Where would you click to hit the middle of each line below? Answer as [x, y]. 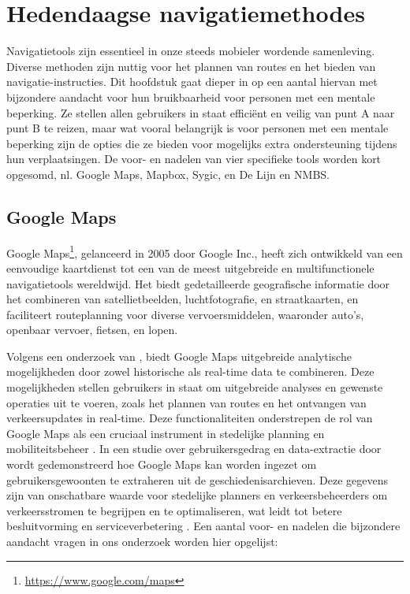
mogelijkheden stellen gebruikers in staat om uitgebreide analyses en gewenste [195, 387]
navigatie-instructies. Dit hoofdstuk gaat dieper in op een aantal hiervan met [192, 82]
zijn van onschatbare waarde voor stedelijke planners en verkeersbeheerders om [197, 495]
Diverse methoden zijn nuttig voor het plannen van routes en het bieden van [191, 66]
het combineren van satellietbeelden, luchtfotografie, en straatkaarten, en [183, 299]
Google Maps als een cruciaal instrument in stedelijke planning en [166, 433]
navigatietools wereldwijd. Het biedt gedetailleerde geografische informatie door [198, 283]
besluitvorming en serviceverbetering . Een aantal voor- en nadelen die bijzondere [203, 526]
